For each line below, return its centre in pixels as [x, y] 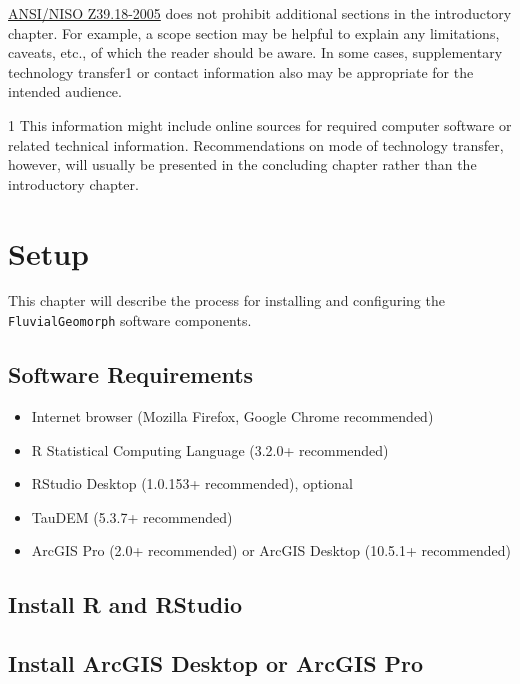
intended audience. [65, 91]
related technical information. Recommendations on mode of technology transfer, [256, 144]
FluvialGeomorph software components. [130, 320]
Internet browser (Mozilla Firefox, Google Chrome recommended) [232, 415]
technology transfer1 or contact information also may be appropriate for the [241, 71]
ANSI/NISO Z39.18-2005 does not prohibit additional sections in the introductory [260, 13]
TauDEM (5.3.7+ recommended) [132, 516]
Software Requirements [131, 374]
